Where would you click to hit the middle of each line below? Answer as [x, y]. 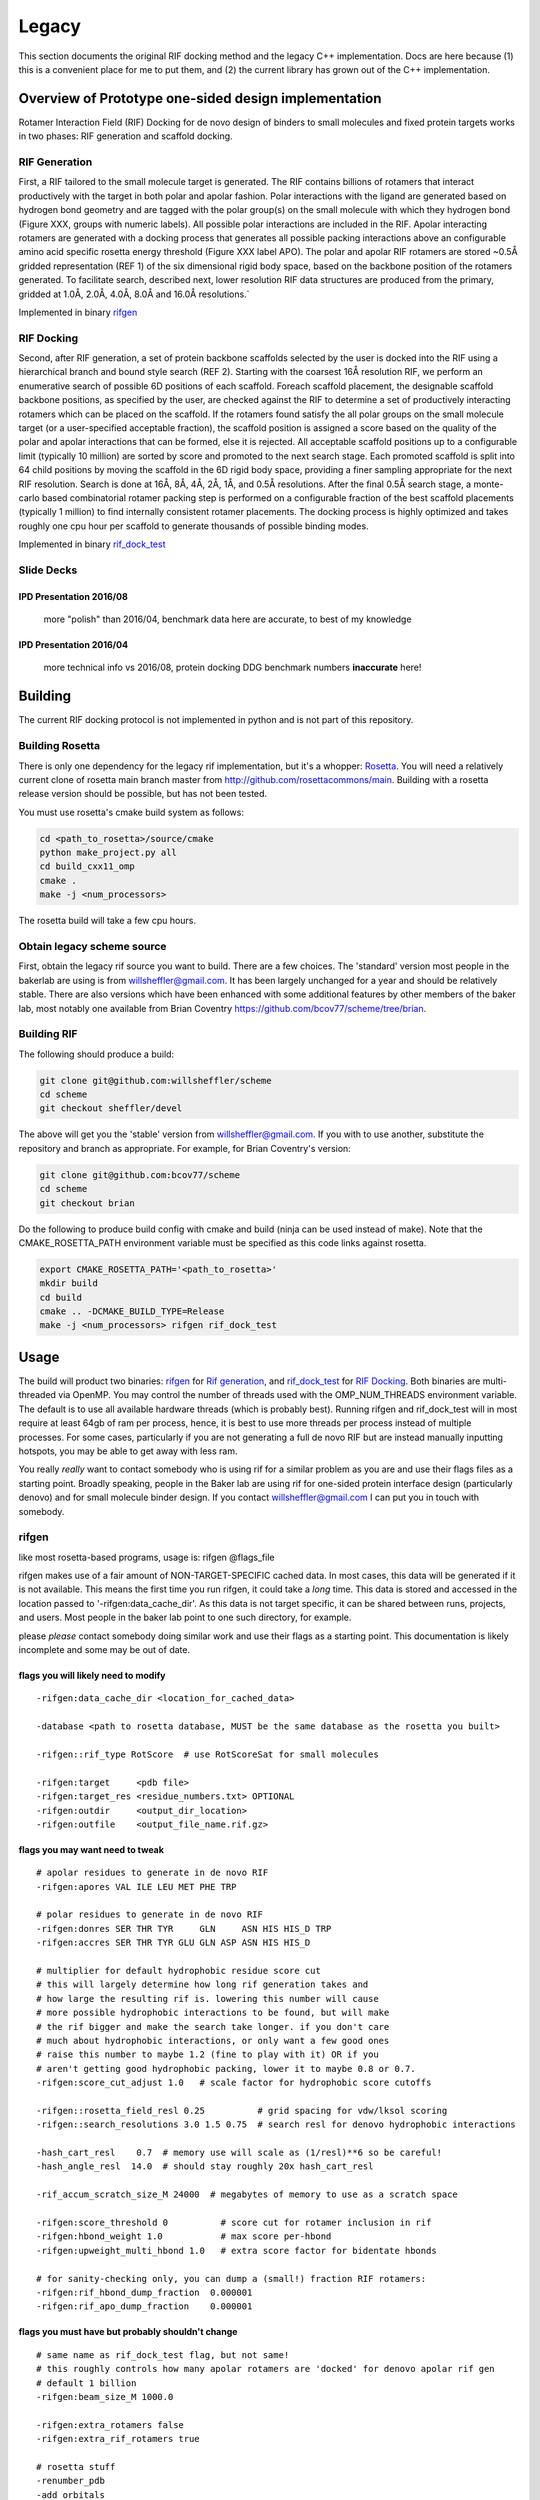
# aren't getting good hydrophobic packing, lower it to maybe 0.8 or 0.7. [226, 2068]
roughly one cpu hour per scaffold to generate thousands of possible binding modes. [193, 526]
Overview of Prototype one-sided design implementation [200, 98]
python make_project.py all [108, 853]
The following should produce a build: [96, 1054]
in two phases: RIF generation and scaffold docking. [126, 136]
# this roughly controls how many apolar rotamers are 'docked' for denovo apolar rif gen [265, 2369]
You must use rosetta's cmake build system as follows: [131, 812]
